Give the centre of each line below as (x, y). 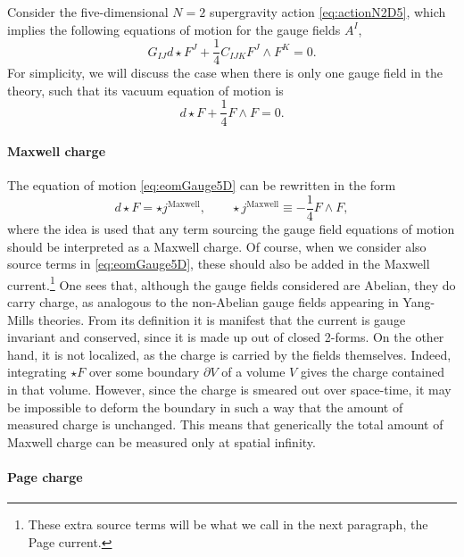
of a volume (253, 372)
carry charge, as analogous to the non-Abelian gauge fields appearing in (203, 301)
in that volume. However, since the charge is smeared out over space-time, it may (229, 389)
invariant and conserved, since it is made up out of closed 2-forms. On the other (226, 337)
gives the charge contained (373, 372)
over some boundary (144, 372)
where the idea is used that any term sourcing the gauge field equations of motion (231, 228)
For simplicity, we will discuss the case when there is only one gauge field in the (225, 73)
